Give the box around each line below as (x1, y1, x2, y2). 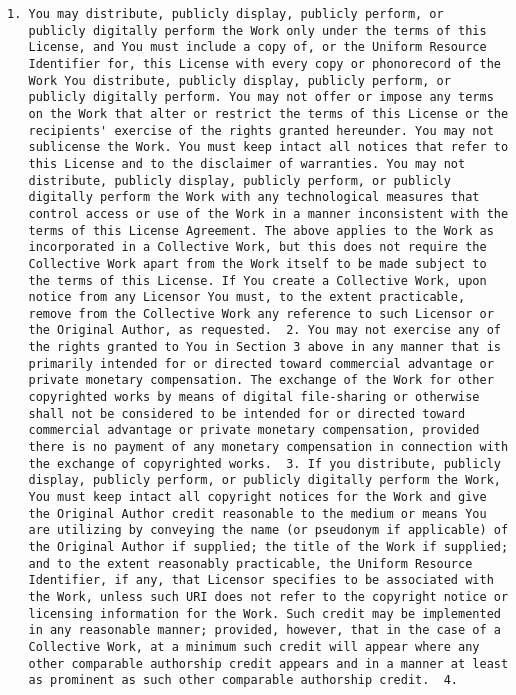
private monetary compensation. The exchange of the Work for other (28, 373, 494, 388)
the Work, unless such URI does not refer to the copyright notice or (28, 589, 509, 604)
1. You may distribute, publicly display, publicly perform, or (7, 7, 444, 21)
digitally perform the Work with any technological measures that (28, 190, 480, 205)
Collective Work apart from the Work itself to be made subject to (28, 256, 487, 271)
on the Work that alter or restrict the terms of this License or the (28, 106, 509, 121)
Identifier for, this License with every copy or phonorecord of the (28, 56, 501, 71)
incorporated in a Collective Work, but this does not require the (28, 240, 487, 255)
